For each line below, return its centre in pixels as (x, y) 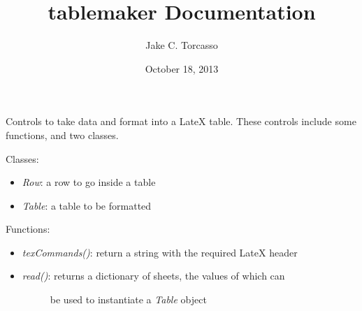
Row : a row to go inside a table (89, 182)
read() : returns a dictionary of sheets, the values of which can (153, 276)
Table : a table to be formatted (87, 205)
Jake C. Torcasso (182, 45)
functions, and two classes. (62, 135)
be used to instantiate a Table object (128, 299)
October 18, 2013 (182, 68)
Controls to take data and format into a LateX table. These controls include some (181, 121)
